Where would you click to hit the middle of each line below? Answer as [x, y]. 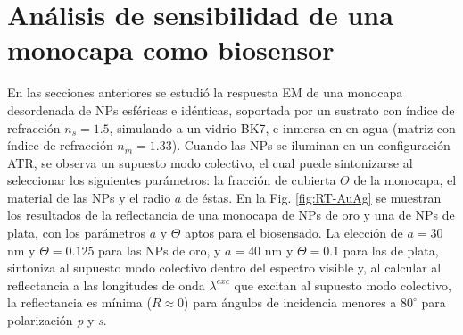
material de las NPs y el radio [89, 197]
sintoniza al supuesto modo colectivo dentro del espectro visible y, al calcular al [224, 268]
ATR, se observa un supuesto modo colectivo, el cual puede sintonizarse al [210, 162]
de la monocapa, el [405, 180]
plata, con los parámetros [77, 233]
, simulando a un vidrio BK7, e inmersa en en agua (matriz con [282, 127]
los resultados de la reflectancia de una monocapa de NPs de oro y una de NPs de [231, 215]
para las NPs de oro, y [160, 250]
